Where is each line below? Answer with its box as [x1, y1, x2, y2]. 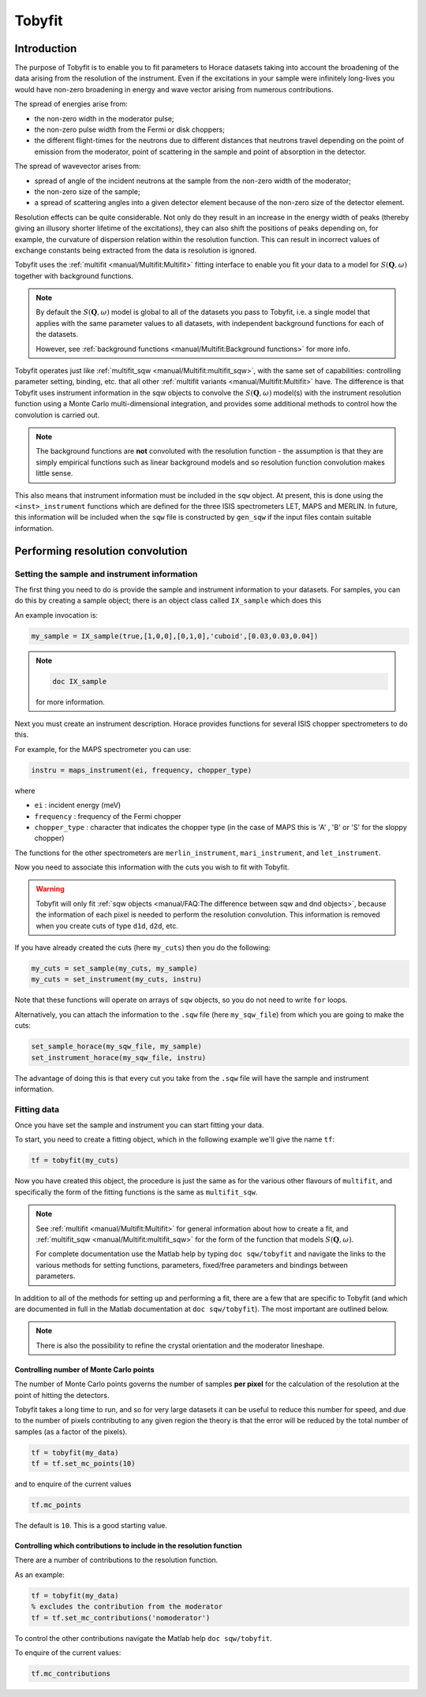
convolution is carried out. [14, 410, 100, 420]
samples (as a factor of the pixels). [14, 1426, 128, 1436]
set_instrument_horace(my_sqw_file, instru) [31, 1053, 207, 1062]
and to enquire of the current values [14, 1479, 132, 1489]
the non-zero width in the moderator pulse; [34, 114, 174, 123]
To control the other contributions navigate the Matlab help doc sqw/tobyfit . [14, 1633, 272, 1643]
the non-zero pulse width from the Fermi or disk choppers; [34, 125, 225, 134]
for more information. [35, 697, 106, 706]
